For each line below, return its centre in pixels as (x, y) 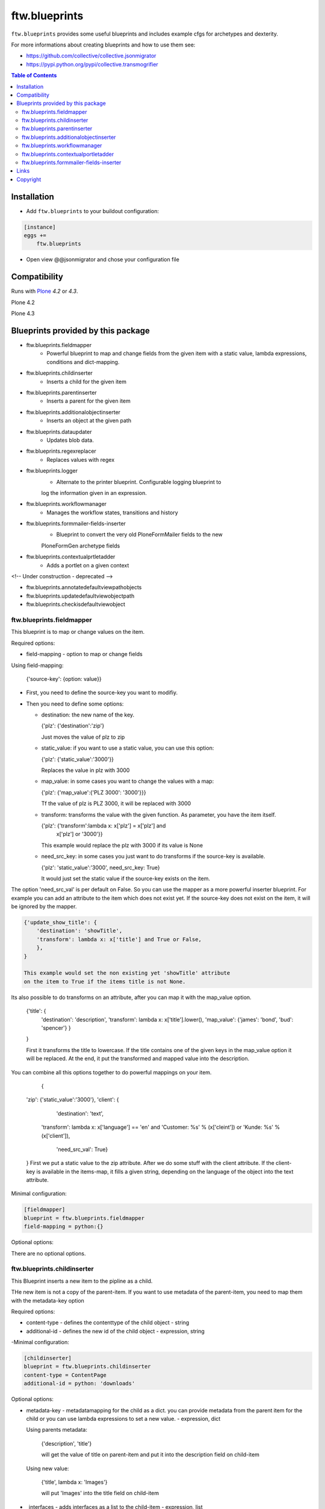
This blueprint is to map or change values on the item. (78, 632)
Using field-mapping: (37, 665)
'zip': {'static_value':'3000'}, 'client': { (73, 1100)
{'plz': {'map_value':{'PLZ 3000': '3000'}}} (94, 792)
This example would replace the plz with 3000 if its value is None (122, 845)
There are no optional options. (49, 1253)
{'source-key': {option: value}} (64, 678)
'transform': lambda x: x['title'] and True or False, (119, 939)
